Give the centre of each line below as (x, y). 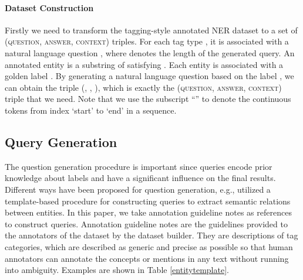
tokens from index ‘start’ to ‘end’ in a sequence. (91, 110)
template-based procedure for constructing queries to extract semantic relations (148, 201)
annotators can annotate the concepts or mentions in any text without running (147, 258)
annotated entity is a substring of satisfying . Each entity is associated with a (144, 64)
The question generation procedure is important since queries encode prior (139, 166)
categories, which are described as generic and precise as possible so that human (149, 246)
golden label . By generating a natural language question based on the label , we (149, 76)
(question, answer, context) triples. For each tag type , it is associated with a (147, 41)
